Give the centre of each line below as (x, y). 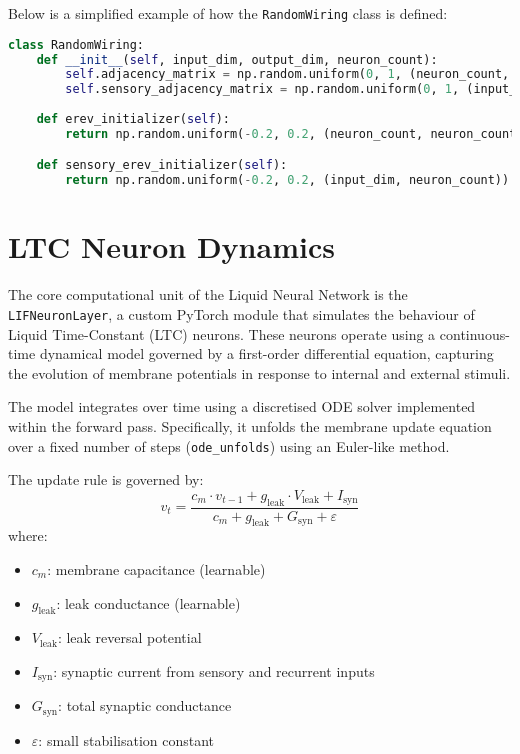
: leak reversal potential (129, 637)
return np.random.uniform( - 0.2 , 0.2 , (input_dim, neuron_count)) (287, 180)
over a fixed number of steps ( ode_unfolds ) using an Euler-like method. (229, 445)
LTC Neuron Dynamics (171, 246)
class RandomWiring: (76, 44)
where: (28, 535)
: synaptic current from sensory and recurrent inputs (214, 670)
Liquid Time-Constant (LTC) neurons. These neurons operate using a (222, 333)
